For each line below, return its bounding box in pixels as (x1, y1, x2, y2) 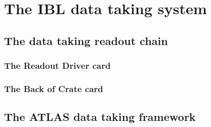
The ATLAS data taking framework (4, 109, 196, 124)
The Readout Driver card (4, 59, 111, 72)
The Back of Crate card (4, 82, 103, 95)
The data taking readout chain (4, 32, 168, 48)
